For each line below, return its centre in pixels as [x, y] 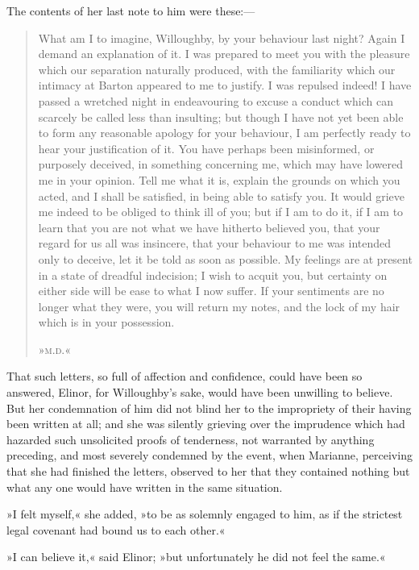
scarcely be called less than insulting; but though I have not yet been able [221, 116]
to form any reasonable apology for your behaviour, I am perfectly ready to [224, 133]
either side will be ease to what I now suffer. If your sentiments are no [211, 291]
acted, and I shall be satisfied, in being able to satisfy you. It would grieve [222, 196]
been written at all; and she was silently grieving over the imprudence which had [206, 424]
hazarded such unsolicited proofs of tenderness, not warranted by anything [191, 439]
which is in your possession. [106, 322]
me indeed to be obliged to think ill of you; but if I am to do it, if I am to [221, 212]
